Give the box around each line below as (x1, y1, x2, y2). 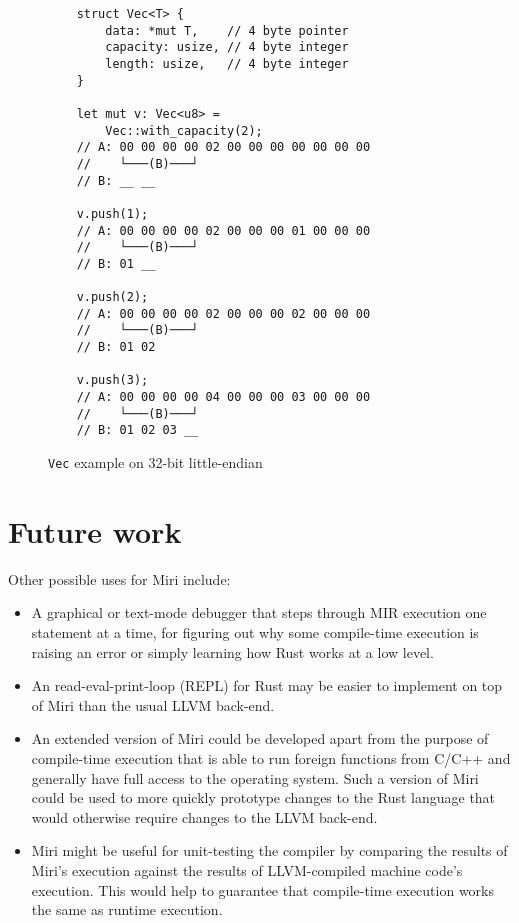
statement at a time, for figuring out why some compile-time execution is (31, 622, 479, 643)
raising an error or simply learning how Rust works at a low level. (31, 641, 434, 662)
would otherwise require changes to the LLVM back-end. (31, 806, 378, 827)
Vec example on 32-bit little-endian (48, 452, 263, 473)
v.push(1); (76, 206, 149, 221)
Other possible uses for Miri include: (8, 568, 231, 589)
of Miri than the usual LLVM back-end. (31, 694, 275, 715)
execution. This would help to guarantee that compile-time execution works (31, 879, 495, 900)
